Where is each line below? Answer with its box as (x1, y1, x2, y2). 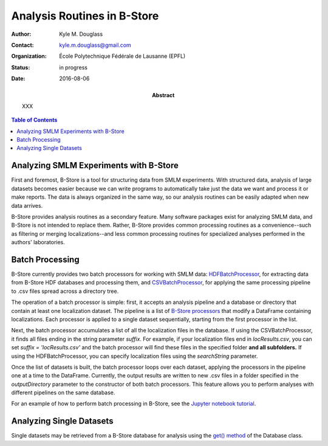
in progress (59, 64, 88, 71)
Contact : (11, 41, 35, 49)
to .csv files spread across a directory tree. (11, 287, 119, 295)
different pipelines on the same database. (11, 389, 115, 396)
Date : (11, 75, 26, 82)
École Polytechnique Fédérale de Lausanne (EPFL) (59, 52, 186, 60)
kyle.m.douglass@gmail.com (59, 41, 132, 49)
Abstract (152, 91, 175, 98)
